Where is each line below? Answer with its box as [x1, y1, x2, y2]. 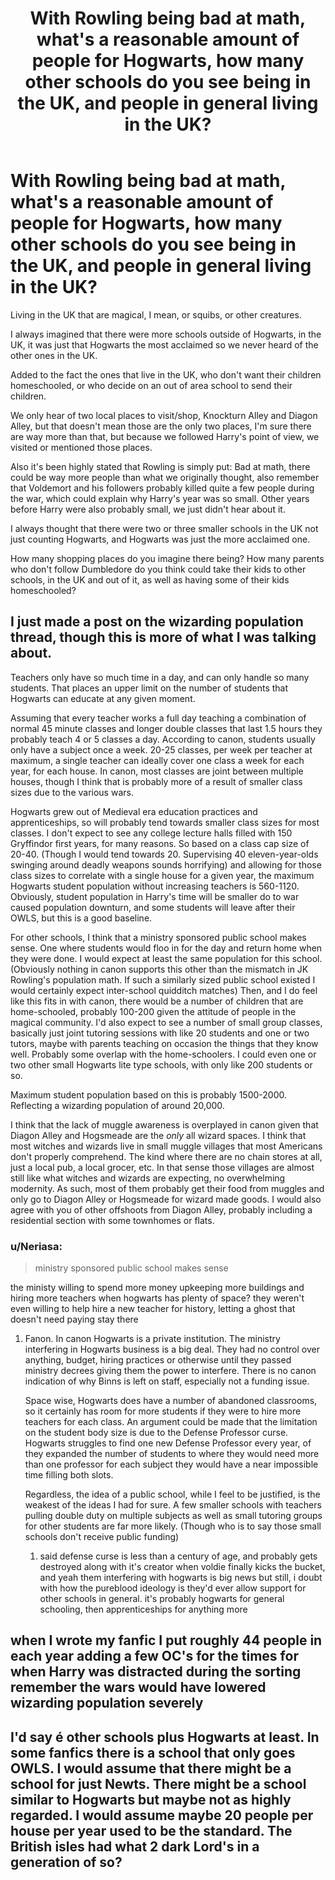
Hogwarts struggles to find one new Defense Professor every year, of [24, 1437, 312, 1449]
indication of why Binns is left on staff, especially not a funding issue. [24, 1375, 310, 1387]
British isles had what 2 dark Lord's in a [10, 1838, 260, 1855]
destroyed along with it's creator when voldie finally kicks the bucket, [39, 1561, 326, 1573]
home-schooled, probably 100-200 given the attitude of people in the [10, 1005, 297, 1017]
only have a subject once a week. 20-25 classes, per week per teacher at [10, 743, 313, 756]
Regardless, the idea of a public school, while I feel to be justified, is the [24, 1488, 321, 1501]
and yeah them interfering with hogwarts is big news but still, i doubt [39, 1572, 323, 1584]
